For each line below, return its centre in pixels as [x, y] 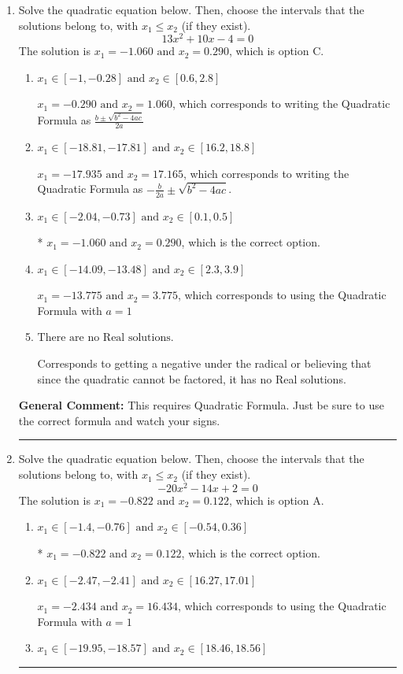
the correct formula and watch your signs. [119, 420]
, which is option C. [276, 51]
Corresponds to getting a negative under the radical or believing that [204, 363]
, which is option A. [276, 500]
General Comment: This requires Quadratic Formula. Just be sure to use [201, 405]
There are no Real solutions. [105, 338]
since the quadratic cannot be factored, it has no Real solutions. [192, 378]
